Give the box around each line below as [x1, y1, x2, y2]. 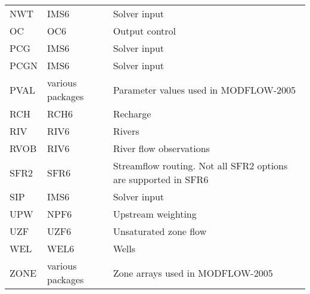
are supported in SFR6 [113, 172, 209, 186]
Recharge [113, 107, 151, 120]
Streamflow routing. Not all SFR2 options [113, 159, 288, 172]
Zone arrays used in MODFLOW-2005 [113, 265, 273, 280]
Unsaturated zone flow [113, 224, 207, 238]
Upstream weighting [113, 207, 197, 221]
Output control [113, 24, 176, 38]
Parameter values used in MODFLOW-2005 [113, 82, 296, 97]
